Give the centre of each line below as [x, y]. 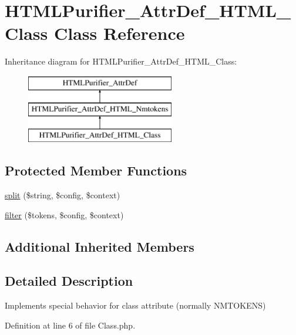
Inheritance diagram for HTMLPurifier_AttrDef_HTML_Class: [121, 61]
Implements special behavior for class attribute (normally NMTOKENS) [135, 305]
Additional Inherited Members [100, 246]
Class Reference [120, 33]
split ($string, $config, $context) [63, 195]
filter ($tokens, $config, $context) [64, 214]
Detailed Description [69, 281]
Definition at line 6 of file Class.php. [70, 325]
